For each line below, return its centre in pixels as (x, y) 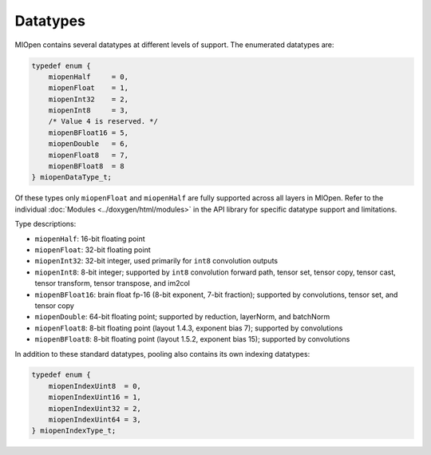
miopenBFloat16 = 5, (89, 133)
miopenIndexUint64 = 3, (95, 420)
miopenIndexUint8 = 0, (95, 386)
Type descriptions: (45, 224)
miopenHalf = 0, (89, 77)
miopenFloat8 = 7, (89, 155)
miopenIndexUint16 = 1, (95, 398)
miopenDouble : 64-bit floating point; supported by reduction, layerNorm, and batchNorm (182, 317)
